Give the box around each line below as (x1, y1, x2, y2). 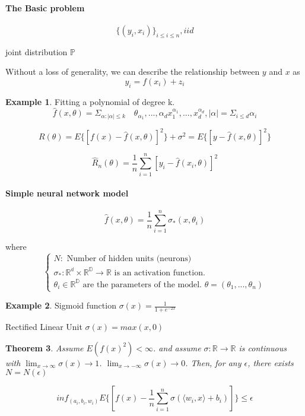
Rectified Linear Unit (5, 320, 82, 333)
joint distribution (5, 45, 68, 58)
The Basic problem (5, 1, 85, 14)
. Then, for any (185, 356, 242, 369)
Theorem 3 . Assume (5, 341, 84, 354)
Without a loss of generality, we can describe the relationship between (5, 65, 260, 78)
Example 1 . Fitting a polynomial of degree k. (5, 95, 175, 107)
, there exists (247, 356, 294, 369)
